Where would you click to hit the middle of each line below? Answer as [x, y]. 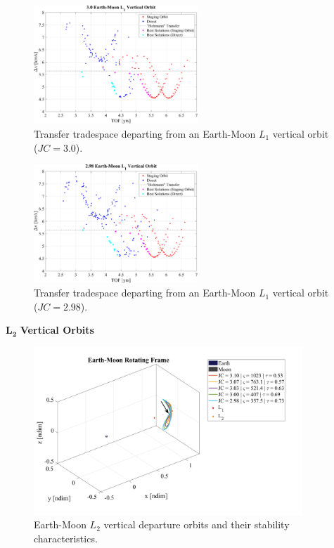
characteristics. [66, 538]
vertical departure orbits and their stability [197, 524]
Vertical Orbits [57, 330]
